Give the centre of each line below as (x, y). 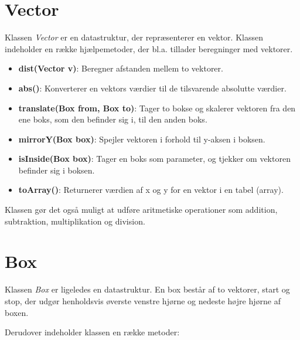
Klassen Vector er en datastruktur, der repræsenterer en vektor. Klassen (134, 37)
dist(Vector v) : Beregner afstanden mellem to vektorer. (121, 68)
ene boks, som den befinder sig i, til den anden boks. (113, 119)
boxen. (17, 312)
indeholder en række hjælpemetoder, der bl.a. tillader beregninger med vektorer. (149, 48)
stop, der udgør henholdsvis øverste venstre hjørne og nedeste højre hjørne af (143, 300)
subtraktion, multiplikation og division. (75, 221)
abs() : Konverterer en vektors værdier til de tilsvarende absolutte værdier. (152, 88)
